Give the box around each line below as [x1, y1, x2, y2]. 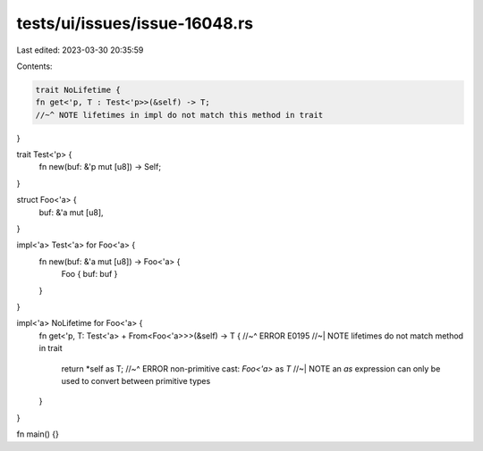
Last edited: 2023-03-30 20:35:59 [16, 45, 144, 55]
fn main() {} [16, 429, 60, 439]
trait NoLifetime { [35, 85, 121, 95]
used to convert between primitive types [61, 375, 211, 386]
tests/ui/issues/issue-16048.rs [16, 13, 254, 33]
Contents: [16, 61, 53, 71]
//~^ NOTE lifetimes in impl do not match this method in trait [35, 110, 324, 120]
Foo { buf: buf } [61, 269, 118, 280]
